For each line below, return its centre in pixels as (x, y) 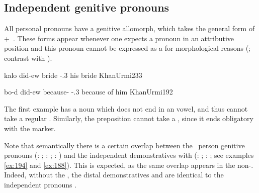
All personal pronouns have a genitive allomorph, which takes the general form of (129, 28)
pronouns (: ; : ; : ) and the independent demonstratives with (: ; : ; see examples (129, 155)
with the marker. (30, 128)
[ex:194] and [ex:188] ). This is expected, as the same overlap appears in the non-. (129, 165)
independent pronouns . (40, 184)
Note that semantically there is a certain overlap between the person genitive (124, 145)
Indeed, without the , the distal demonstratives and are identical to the (114, 175)
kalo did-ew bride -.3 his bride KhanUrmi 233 (73, 75)
